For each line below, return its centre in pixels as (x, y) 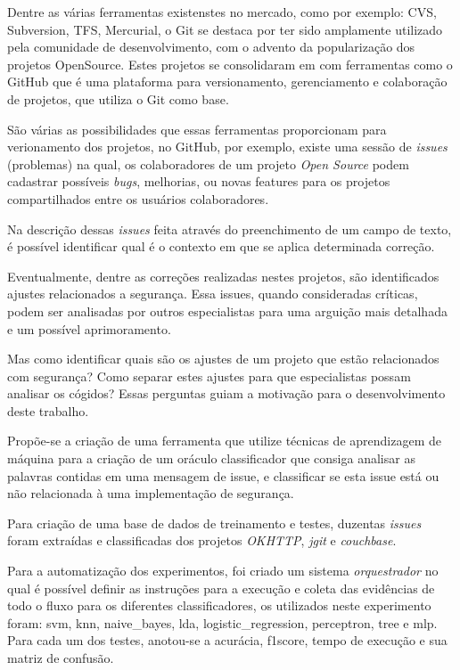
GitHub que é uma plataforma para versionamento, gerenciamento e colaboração (227, 82)
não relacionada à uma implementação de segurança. (151, 493)
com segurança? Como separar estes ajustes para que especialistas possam (209, 376)
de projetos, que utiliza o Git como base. (118, 98)
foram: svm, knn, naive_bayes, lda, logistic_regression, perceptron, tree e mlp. (222, 622)
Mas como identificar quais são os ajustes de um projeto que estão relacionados (223, 359)
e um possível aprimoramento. (89, 328)
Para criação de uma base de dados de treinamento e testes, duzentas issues (214, 523)
